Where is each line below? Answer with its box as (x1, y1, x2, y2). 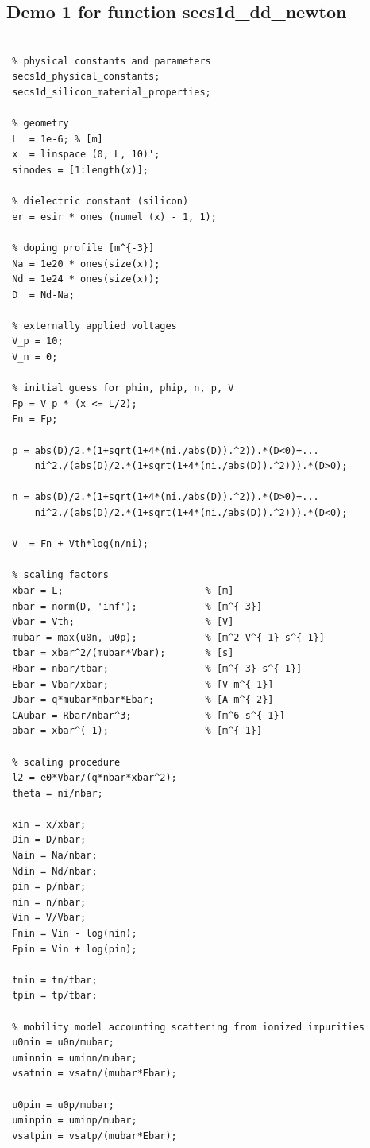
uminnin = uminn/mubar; (12, 1052, 137, 1064)
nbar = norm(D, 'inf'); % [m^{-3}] (12, 600, 263, 612)
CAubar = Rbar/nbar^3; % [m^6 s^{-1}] (12, 709, 285, 721)
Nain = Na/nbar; (12, 850, 98, 862)
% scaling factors (12, 569, 109, 581)
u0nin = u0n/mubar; (12, 1037, 115, 1049)
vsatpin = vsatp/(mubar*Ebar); (12, 1130, 177, 1142)
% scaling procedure (12, 756, 121, 768)
